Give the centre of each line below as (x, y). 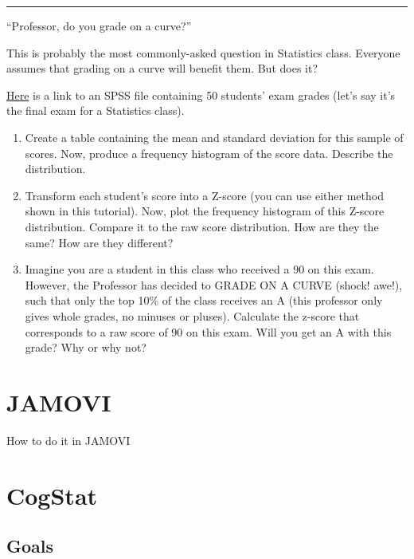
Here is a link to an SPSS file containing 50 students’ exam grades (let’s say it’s (201, 94)
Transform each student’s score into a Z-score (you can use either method (204, 195)
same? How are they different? (99, 242)
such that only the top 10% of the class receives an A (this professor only (204, 300)
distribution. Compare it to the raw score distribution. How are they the (202, 226)
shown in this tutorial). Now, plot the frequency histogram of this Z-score (205, 211)
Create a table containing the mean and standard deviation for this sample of (214, 137)
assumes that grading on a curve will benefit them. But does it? (162, 68)
